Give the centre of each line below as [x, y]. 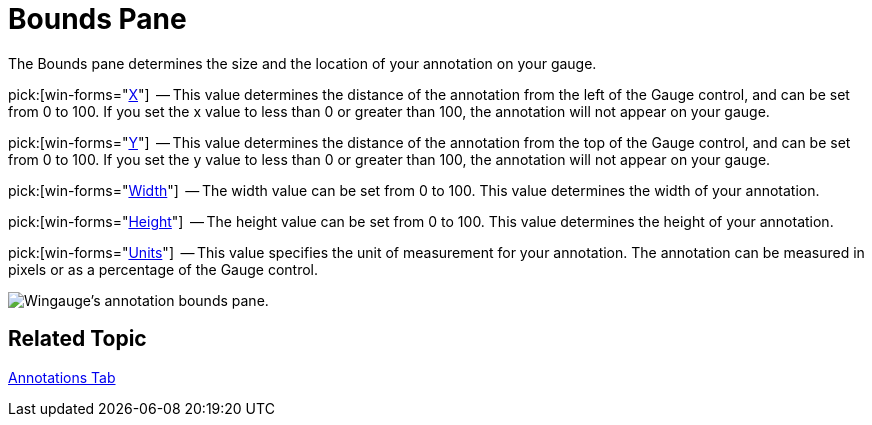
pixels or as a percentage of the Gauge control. [163, 269]
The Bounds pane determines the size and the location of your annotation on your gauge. [302, 63]
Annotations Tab [62, 377]
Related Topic [77, 339]
